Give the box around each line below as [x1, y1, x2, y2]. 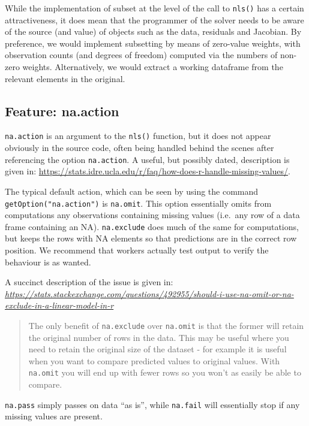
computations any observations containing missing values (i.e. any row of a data [5, 209, 300, 221]
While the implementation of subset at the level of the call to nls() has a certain [5, 2, 304, 14]
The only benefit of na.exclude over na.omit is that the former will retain [28, 319, 304, 331]
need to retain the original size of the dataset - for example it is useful [28, 343, 287, 355]
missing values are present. [5, 410, 103, 422]
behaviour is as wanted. [5, 255, 91, 268]
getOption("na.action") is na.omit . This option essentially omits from [5, 197, 272, 209]
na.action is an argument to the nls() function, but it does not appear [5, 129, 271, 142]
